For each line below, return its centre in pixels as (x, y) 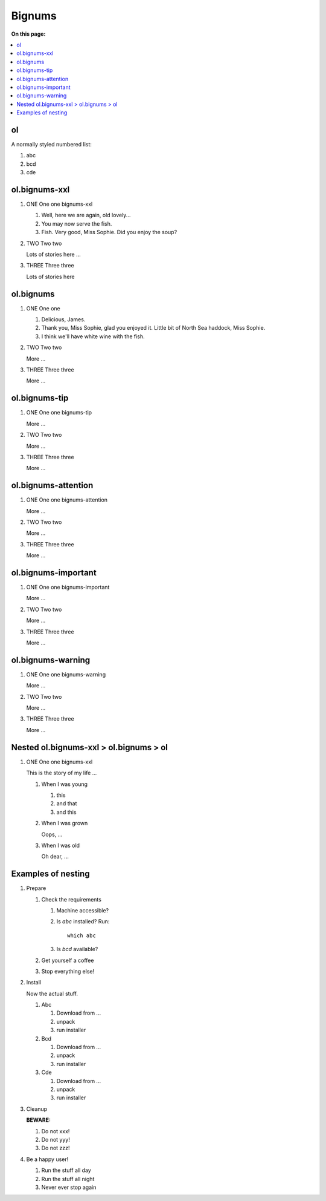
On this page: (28, 34)
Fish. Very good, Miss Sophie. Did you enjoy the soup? (109, 232)
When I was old (61, 845)
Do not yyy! (56, 1139)
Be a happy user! (47, 1159)
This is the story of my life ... (62, 773)
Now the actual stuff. (52, 993)
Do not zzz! (56, 1148)
